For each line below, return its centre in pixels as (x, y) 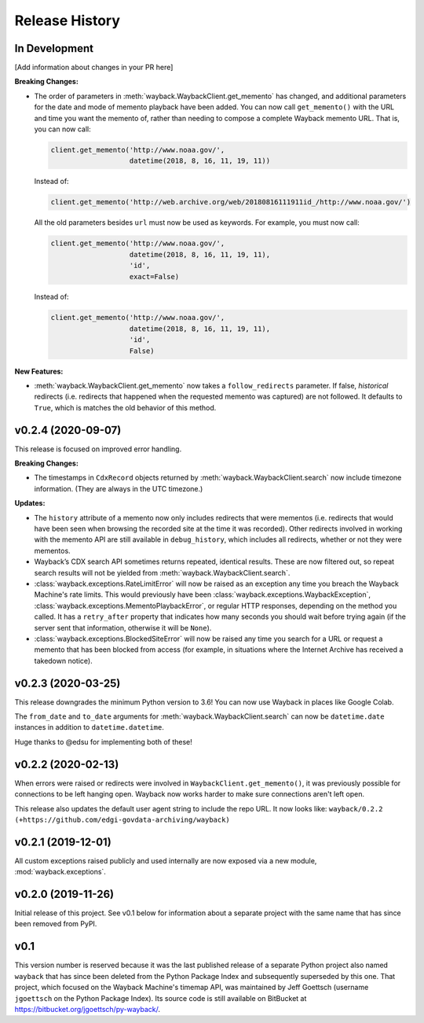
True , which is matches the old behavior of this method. (125, 407)
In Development (54, 48)
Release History (68, 20)
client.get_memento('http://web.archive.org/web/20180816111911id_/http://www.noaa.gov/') (231, 202)
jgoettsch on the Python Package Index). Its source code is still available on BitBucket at (161, 998)
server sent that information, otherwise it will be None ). (123, 627)
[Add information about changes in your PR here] (94, 68)
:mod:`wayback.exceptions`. (60, 872)
